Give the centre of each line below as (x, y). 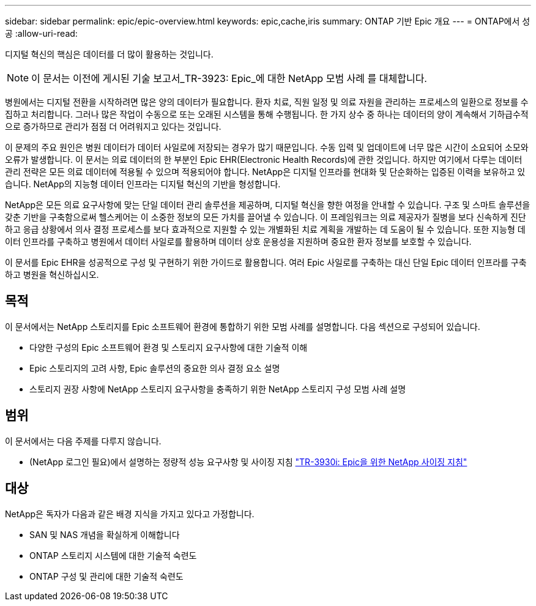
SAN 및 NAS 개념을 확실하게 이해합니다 (105, 534)
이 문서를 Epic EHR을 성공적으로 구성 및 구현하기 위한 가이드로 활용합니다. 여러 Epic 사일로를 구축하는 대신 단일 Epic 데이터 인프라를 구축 (266, 262)
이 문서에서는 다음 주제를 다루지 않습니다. (83, 441)
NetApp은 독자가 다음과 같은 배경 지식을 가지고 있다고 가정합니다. (130, 514)
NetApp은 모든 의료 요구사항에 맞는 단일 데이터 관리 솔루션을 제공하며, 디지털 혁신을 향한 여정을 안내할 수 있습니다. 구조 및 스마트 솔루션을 (268, 205)
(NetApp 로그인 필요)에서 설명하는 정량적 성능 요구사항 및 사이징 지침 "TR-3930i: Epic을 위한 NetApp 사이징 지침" (248, 462)
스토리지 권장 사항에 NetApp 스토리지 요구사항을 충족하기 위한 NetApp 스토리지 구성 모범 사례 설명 (218, 389)
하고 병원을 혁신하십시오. (52, 275)
